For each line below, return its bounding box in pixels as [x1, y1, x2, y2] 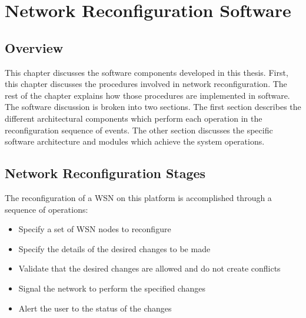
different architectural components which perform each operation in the [5, 112, 262, 124]
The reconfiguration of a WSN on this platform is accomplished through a [5, 191, 272, 203]
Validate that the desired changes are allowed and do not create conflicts [18, 262, 281, 275]
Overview [5, 38, 64, 56]
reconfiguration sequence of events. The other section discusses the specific [5, 123, 273, 136]
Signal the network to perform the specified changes [18, 282, 206, 294]
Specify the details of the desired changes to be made [18, 242, 211, 255]
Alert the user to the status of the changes [18, 302, 172, 314]
